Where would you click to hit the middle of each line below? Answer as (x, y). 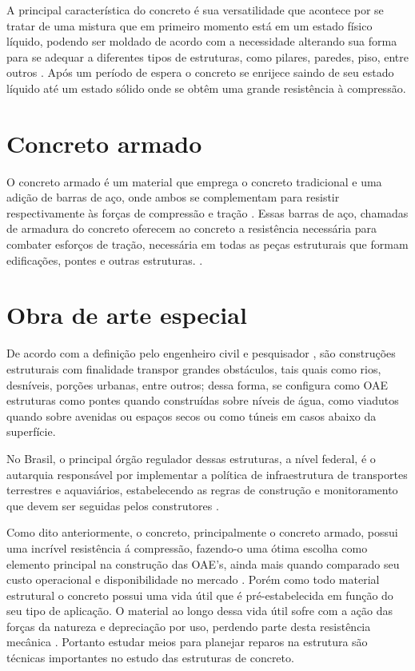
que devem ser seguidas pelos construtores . (113, 505)
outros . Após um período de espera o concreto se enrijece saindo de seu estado (200, 72)
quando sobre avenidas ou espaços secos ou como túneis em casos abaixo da (192, 415)
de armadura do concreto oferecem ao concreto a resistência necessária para (192, 228)
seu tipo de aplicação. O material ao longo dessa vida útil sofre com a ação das (200, 611)
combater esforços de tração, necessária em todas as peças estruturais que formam (207, 244)
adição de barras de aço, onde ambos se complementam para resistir (173, 197)
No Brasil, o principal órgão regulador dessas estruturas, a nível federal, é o (191, 458)
